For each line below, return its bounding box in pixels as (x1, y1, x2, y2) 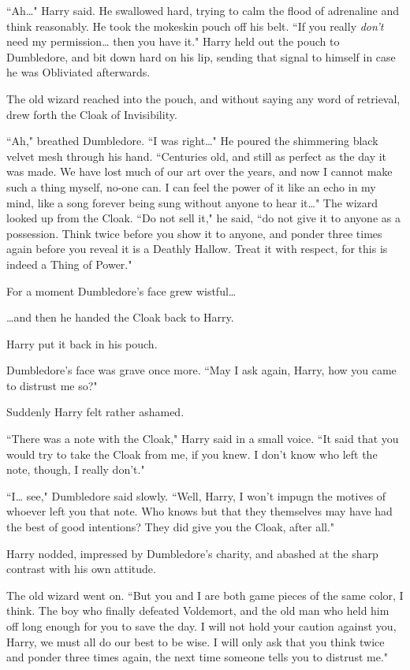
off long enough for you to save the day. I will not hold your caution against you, (6, 618, 397, 634)
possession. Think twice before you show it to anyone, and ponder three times (6, 225, 382, 241)
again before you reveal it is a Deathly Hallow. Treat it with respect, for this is (6, 240, 388, 257)
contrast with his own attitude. (6, 560, 156, 577)
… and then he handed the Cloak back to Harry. (6, 309, 234, 326)
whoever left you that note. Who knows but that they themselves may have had (6, 503, 393, 519)
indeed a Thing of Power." (6, 255, 132, 272)
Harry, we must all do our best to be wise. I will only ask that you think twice (6, 633, 385, 650)
